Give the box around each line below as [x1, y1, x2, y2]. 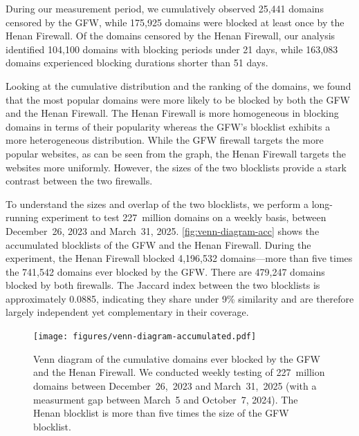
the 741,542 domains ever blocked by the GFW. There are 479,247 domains [6, 264, 325, 278]
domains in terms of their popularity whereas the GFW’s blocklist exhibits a [6, 119, 331, 133]
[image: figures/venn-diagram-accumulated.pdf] [33, 332, 257, 342]
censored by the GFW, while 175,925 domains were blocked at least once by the [6, 15, 344, 29]
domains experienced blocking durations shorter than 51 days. [6, 55, 268, 70]
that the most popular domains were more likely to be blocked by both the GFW [6, 92, 350, 106]
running [6, 210, 39, 225]
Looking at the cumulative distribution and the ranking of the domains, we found [6, 78, 351, 93]
